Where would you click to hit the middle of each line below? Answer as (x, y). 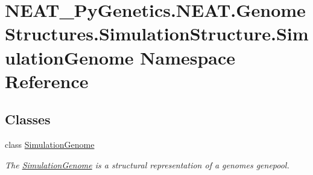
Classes (28, 119)
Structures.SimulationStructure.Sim (157, 33)
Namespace (188, 57)
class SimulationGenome (50, 145)
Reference (47, 81)
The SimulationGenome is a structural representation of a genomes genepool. (147, 164)
